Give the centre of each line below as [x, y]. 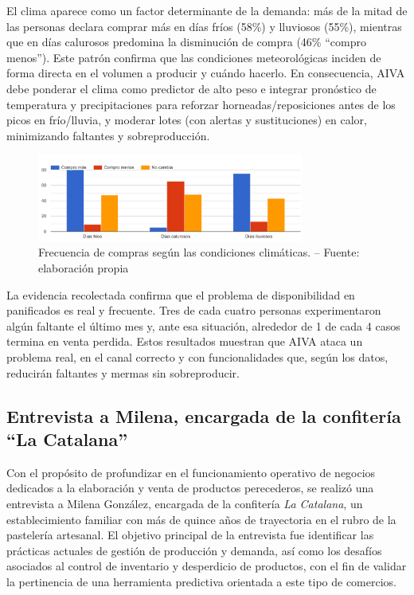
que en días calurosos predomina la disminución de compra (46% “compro [186, 42]
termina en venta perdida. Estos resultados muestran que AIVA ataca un [185, 341]
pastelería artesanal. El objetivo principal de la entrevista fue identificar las [190, 535]
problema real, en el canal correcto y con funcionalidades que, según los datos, [197, 357]
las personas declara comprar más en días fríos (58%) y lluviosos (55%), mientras [204, 26]
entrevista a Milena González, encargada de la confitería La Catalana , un [185, 503]
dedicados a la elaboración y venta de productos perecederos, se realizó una [190, 488]
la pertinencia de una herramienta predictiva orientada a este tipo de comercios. [201, 581]
